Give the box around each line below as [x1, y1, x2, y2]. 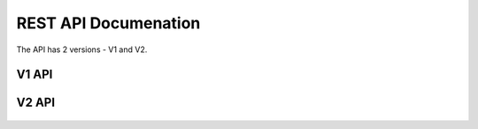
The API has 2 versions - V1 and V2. [16, 44, 148, 55]
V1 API [16, 67, 53, 82]
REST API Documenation [16, 13, 201, 33]
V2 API [16, 95, 56, 110]
